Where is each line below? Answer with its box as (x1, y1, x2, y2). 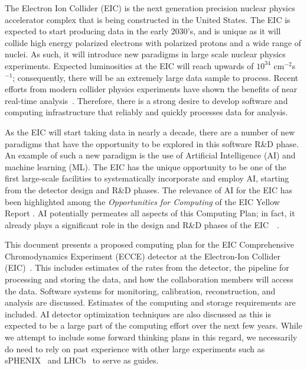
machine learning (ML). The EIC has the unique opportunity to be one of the (5, 160, 286, 173)
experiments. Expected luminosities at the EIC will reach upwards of (5, 59, 254, 72)
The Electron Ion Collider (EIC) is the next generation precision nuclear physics (5, 2, 295, 14)
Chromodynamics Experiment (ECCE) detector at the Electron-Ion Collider (5, 249, 280, 262)
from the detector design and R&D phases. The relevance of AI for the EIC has (5, 183, 293, 196)
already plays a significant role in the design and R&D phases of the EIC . (5, 218, 280, 231)
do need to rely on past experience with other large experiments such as (5, 342, 265, 355)
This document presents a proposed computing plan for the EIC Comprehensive (5, 238, 294, 251)
